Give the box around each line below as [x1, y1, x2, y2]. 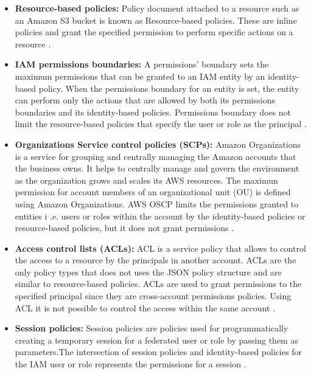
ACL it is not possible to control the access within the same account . [15, 301, 276, 314]
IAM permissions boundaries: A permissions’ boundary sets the [15, 58, 269, 71]
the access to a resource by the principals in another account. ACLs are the [15, 254, 296, 266]
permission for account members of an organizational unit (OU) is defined [15, 185, 291, 198]
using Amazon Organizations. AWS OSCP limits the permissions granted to [15, 197, 299, 210]
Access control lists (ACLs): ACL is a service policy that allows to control [15, 241, 306, 254]
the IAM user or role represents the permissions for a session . [15, 358, 246, 370]
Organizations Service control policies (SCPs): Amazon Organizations [15, 137, 301, 150]
